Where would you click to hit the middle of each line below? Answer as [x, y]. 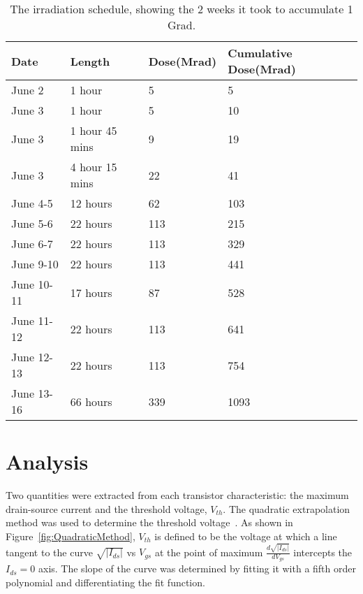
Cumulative [260, 53]
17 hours [91, 292]
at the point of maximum [209, 552]
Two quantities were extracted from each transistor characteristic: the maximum [177, 495]
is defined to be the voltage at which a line [246, 536]
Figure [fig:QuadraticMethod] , [71, 536]
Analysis [47, 462]
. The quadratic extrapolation [287, 508]
